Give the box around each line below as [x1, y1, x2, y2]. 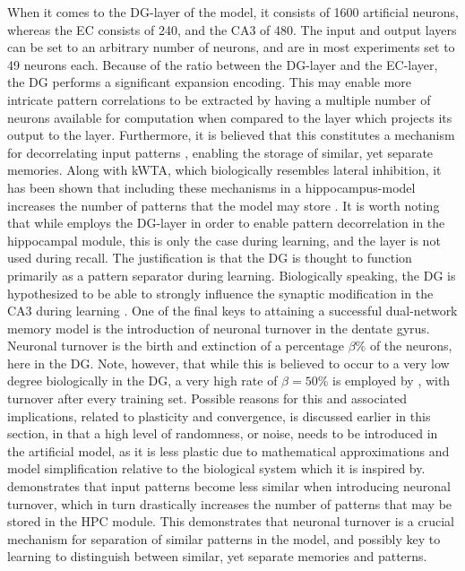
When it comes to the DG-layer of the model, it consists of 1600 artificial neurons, [7, 3, 459, 21]
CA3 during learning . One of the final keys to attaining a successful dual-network [7, 301, 458, 320]
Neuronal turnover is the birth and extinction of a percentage [7, 336, 344, 355]
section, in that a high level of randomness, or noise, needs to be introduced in [7, 424, 438, 443]
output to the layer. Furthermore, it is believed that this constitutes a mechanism [7, 125, 455, 144]
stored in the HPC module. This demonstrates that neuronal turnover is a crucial [7, 512, 454, 531]
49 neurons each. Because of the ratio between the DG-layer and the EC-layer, [7, 55, 438, 74]
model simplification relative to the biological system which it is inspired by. [7, 459, 426, 478]
